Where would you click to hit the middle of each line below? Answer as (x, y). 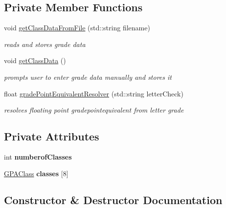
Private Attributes (52, 136)
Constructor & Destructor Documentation (113, 199)
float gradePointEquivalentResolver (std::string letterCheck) (94, 93)
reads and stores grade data (45, 44)
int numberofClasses (38, 156)
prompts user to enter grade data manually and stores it (88, 77)
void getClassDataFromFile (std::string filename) (77, 28)
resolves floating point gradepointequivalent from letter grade (94, 110)
